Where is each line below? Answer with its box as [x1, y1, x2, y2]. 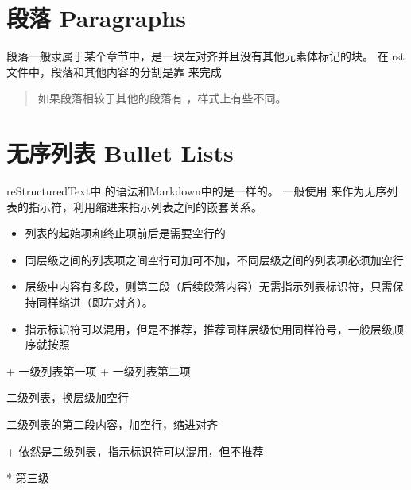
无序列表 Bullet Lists [6, 137, 234, 169]
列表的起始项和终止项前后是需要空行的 [25, 225, 226, 241]
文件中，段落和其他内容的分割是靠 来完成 [6, 63, 222, 79]
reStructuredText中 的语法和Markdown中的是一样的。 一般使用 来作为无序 [6, 183, 387, 199]
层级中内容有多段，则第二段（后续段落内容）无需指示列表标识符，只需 [25, 278, 393, 295]
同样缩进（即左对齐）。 [36, 294, 153, 310]
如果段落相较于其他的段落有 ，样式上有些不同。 [37, 90, 287, 106]
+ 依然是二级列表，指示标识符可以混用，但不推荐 [6, 442, 264, 459]
